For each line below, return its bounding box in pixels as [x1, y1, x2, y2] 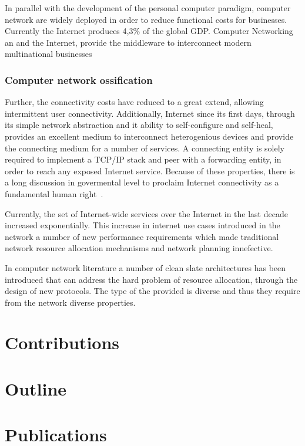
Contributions [5, 330, 120, 354]
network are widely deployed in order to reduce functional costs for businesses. [5, 13, 287, 25]
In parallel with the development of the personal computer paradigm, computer [5, 2, 291, 13]
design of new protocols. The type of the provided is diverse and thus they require [5, 285, 300, 297]
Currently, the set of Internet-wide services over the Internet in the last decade [5, 207, 288, 219]
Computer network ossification [5, 72, 153, 87]
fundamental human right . [5, 187, 103, 200]
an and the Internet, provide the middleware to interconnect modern [5, 36, 252, 48]
